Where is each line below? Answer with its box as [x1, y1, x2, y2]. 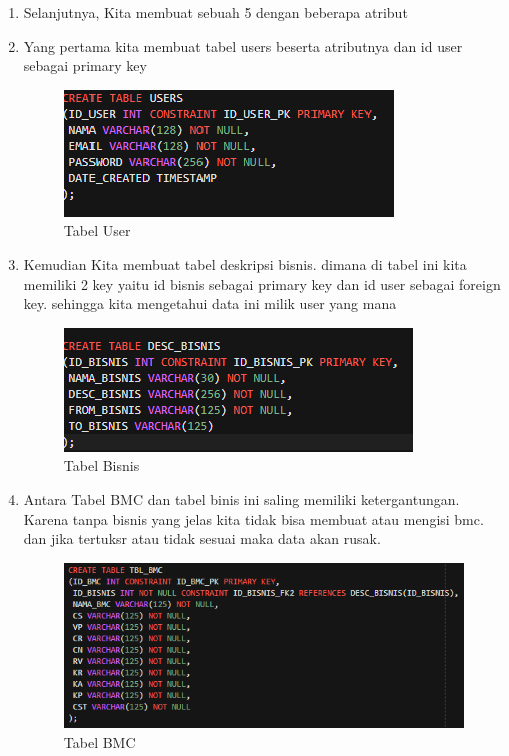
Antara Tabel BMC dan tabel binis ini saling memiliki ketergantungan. [23, 488, 460, 509]
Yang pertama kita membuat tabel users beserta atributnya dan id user [23, 35, 463, 56]
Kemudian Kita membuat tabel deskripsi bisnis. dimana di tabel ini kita [23, 253, 467, 274]
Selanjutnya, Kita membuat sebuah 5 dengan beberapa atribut [23, 2, 408, 22]
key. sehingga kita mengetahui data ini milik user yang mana [23, 293, 397, 314]
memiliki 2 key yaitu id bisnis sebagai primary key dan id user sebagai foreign [23, 273, 501, 294]
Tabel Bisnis [63, 455, 140, 476]
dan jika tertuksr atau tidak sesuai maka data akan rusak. [23, 528, 381, 549]
